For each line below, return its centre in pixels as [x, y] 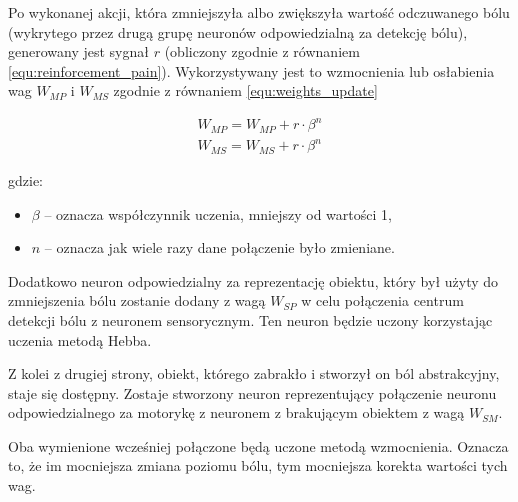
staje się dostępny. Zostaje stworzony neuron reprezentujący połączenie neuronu [252, 392]
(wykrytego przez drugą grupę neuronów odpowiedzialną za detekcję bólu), [238, 31]
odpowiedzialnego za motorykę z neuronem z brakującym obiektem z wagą [236, 412]
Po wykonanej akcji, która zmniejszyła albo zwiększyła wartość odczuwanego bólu [259, 12]
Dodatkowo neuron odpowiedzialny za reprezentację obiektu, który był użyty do [253, 280]
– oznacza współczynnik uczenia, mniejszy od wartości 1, [218, 213]
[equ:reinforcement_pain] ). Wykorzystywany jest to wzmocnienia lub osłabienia [251, 70]
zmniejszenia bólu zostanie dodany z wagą [137, 300]
